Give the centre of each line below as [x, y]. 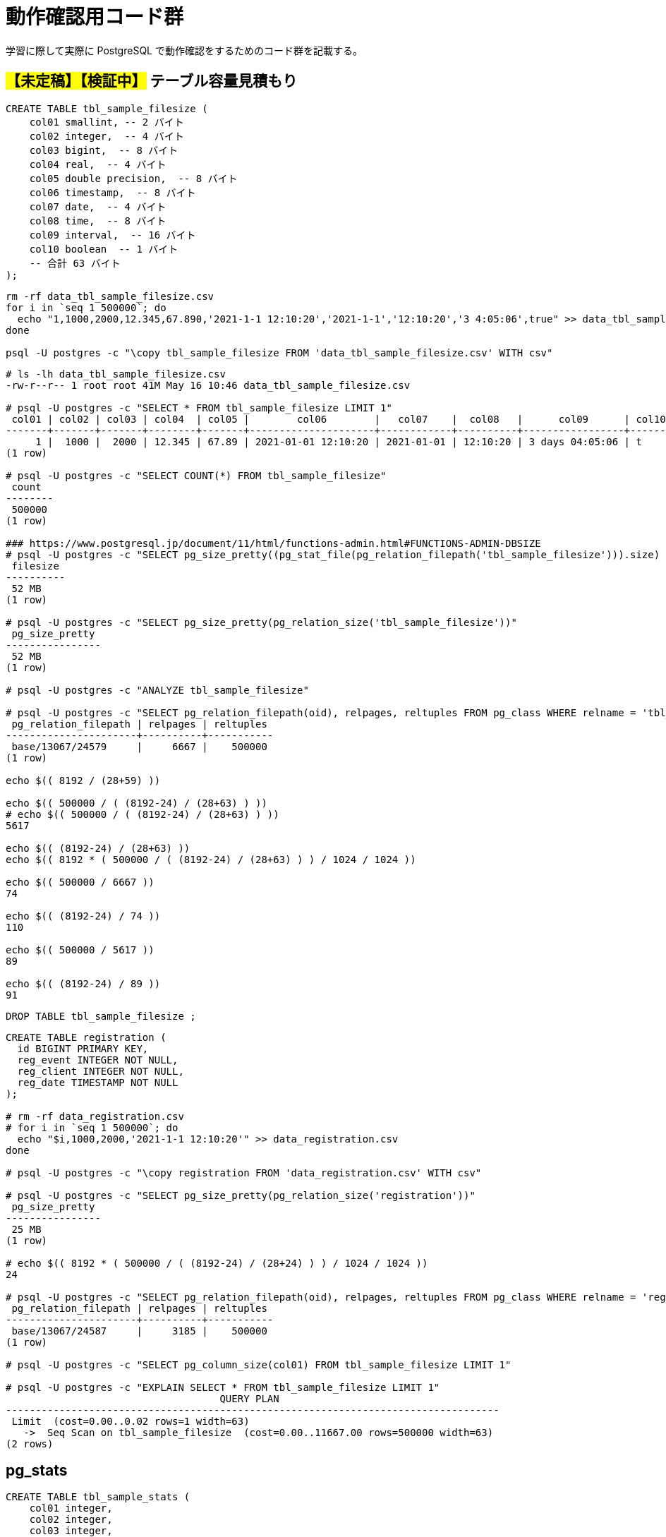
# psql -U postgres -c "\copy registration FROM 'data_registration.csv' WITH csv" [244, 1173]
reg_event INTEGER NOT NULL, [98, 1060]
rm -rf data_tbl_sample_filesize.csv [110, 296]
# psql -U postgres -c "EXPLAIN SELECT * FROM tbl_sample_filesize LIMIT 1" [223, 1387]
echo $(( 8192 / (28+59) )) [83, 780]
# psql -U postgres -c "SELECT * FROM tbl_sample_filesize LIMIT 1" [199, 408]
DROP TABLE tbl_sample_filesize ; [101, 1016]
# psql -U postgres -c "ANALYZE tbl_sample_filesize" [157, 690]
